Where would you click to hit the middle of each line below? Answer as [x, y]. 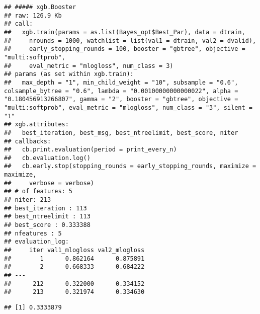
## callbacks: [28, 141]
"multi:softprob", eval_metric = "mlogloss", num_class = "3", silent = [128, 107]
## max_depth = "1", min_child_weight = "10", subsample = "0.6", [121, 82]
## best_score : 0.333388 [47, 225]
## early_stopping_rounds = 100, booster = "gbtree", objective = [125, 49]
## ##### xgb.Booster [40, 7]
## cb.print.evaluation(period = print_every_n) [91, 150]
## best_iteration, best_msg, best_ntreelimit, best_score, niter [121, 133]
